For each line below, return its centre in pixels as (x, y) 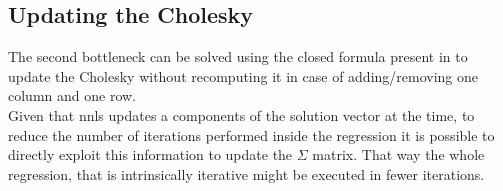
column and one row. (72, 95)
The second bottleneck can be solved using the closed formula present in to (238, 56)
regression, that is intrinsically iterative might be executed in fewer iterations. (246, 173)
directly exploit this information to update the (150, 154)
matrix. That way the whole (398, 154)
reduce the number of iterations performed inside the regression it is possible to (251, 134)
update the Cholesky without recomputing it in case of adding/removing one (243, 75)
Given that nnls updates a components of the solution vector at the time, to (241, 114)
